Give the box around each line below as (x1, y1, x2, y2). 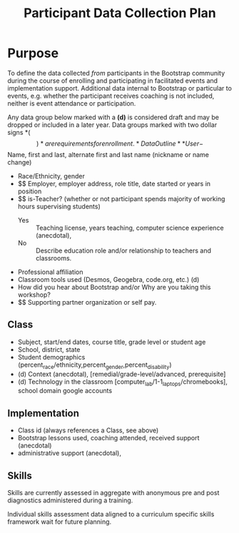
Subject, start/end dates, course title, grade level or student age (17, 337, 206, 346)
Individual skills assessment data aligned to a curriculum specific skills (7, 509, 215, 518)
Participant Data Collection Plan (24, 5, 216, 21)
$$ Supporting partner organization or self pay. (17, 298, 157, 306)
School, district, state (17, 345, 81, 354)
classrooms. (35, 253, 72, 262)
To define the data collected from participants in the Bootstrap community (7, 68, 225, 77)
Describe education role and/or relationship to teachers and (35, 246, 212, 255)
